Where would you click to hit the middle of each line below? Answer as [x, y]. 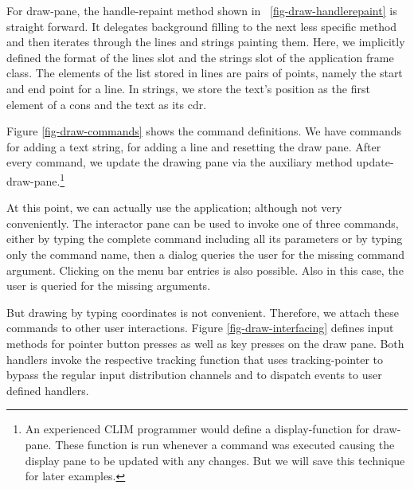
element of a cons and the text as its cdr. [107, 104]
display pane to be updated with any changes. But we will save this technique [215, 460]
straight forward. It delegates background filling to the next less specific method [202, 26]
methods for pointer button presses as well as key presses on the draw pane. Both [205, 343]
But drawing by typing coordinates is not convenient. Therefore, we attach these [203, 312]
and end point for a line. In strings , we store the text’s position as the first [188, 88]
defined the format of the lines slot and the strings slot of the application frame [200, 57]
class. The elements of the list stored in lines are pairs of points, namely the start [205, 73]
